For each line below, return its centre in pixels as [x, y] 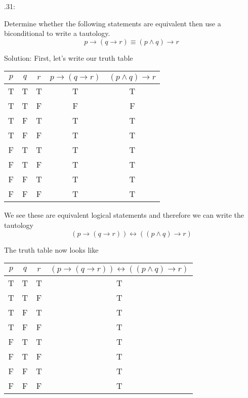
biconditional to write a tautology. [57, 33]
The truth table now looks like [51, 249]
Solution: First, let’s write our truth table [69, 57]
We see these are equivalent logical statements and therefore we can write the [124, 215]
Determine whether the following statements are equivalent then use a [113, 23]
